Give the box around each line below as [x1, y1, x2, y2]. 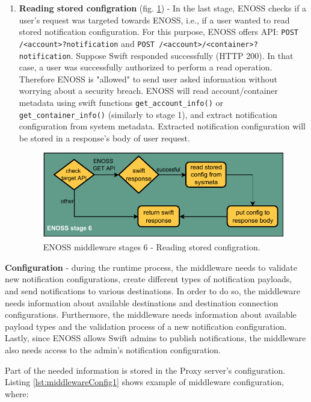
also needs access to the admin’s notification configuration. [5, 343, 221, 356]
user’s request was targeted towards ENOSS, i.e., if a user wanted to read [19, 13, 290, 26]
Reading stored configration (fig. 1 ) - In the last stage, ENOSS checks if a [19, 2, 307, 14]
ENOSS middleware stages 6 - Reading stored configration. [43, 241, 260, 253]
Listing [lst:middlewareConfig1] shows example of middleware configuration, [5, 376, 284, 388]
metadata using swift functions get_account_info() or [19, 96, 223, 108]
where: [5, 387, 29, 400]
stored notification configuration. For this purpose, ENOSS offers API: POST [19, 25, 298, 38]
